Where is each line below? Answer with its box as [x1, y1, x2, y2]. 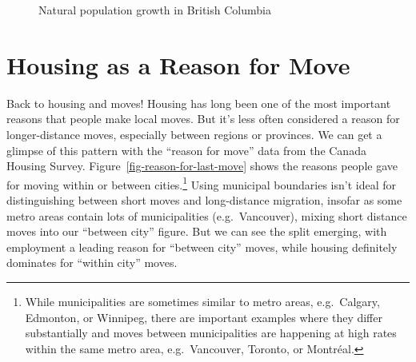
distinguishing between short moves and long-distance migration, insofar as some [6, 191, 402, 208]
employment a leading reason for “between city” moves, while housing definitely [6, 238, 398, 255]
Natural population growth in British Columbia [38, 2, 271, 18]
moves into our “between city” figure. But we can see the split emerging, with [6, 223, 387, 240]
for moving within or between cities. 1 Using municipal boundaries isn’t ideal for [6, 173, 397, 193]
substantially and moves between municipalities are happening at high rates [25, 324, 397, 341]
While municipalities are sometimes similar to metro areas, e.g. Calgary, [25, 292, 380, 309]
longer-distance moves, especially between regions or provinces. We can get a [6, 125, 382, 142]
